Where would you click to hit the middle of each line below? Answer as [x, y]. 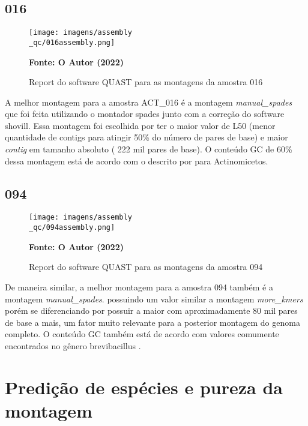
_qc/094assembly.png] [72, 228]
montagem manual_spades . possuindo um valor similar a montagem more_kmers [154, 298]
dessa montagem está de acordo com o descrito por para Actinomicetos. [137, 160]
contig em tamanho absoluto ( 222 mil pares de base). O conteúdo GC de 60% [149, 149]
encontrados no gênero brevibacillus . [73, 345]
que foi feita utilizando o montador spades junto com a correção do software [145, 114]
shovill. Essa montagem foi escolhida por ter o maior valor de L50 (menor [140, 125]
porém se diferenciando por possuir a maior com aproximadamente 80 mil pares [151, 310]
